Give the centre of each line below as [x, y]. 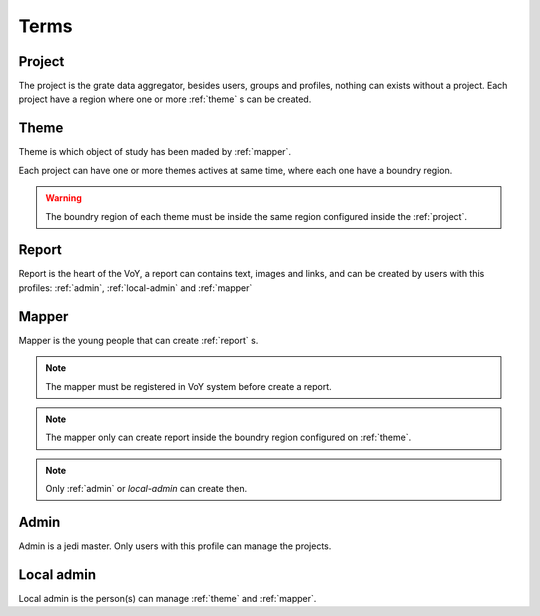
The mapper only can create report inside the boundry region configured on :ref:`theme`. [228, 437]
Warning [63, 198]
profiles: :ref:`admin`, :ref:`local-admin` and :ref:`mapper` [135, 287]
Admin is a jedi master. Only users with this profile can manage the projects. [175, 546]
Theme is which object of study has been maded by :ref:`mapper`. [155, 152]
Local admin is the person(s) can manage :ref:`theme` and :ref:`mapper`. [167, 598]
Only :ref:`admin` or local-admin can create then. [146, 489]
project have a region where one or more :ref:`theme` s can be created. [165, 99]
